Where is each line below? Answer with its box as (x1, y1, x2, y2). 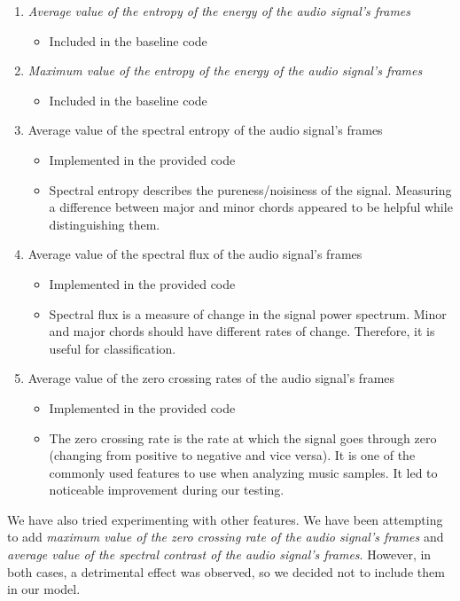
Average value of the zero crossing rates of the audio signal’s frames (27, 369, 395, 387)
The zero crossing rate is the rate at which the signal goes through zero (49, 428, 437, 447)
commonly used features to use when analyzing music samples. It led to (49, 463, 438, 481)
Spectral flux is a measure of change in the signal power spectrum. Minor (49, 304, 447, 323)
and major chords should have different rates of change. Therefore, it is (49, 322, 435, 340)
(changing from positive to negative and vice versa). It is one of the (49, 446, 416, 464)
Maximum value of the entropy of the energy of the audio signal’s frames (27, 61, 423, 80)
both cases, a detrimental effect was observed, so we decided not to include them (7, 562, 445, 581)
